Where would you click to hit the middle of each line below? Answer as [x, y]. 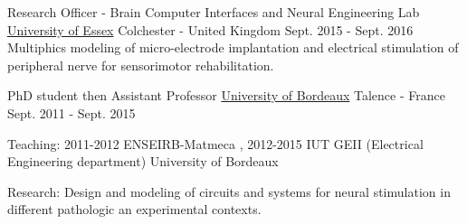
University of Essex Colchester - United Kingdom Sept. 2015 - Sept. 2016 [210, 29]
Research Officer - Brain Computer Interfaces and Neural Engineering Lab [214, 12]
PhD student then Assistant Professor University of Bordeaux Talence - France [226, 95]
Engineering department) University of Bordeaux [143, 161]
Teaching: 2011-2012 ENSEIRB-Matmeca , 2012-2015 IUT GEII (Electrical [215, 143]
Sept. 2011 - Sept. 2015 [71, 112]
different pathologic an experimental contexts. [134, 209]
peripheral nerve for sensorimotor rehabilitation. [141, 65]
